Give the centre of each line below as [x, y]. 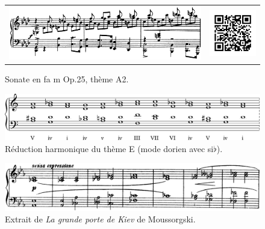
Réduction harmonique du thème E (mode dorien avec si [109, 148]
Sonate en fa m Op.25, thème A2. [67, 79]
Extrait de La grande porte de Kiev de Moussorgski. [100, 219]
